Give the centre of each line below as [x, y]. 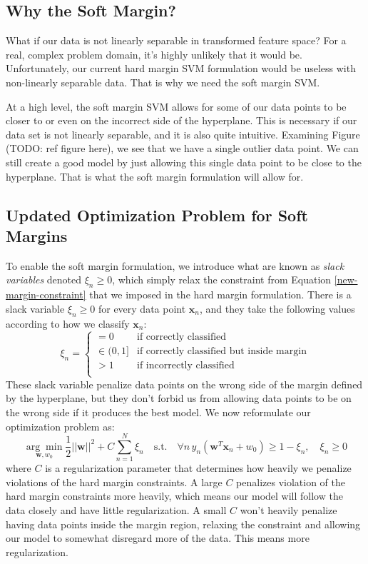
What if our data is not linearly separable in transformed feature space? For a [176, 40]
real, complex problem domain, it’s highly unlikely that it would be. [154, 54]
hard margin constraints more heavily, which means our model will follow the [174, 496]
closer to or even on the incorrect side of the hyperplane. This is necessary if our [182, 120]
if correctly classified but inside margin [222, 352]
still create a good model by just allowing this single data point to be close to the [184, 162]
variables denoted [44, 280]
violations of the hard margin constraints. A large [114, 482]
